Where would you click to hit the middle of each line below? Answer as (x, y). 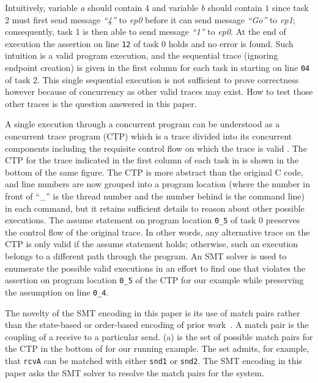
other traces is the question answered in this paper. (101, 103)
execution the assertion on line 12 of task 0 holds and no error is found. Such (149, 43)
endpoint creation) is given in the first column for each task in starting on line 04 (157, 68)
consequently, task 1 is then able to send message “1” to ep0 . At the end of (146, 32)
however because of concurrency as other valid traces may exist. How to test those (159, 91)
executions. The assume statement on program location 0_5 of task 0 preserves (153, 220)
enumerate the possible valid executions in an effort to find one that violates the (155, 268)
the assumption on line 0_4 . (57, 292)
